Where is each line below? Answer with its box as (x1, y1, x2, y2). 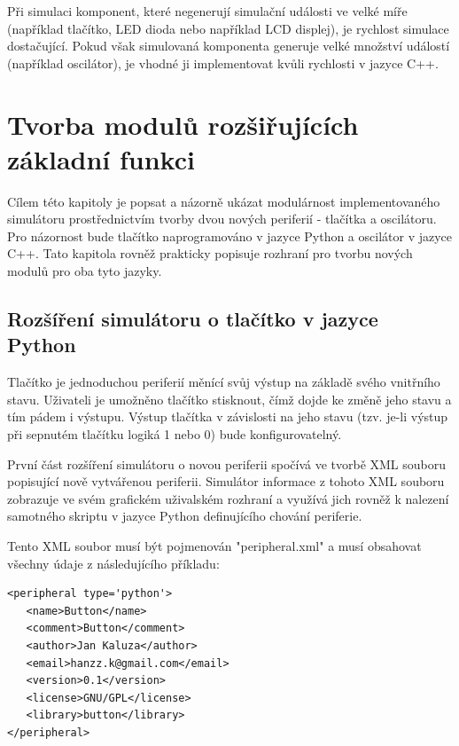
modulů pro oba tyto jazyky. (7, 262, 162, 280)
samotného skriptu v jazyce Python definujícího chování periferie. (7, 506, 362, 525)
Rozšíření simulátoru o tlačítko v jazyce (7, 305, 378, 333)
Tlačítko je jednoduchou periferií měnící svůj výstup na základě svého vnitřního (7, 373, 440, 391)
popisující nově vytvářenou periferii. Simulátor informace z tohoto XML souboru (7, 472, 445, 491)
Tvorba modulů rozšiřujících (7, 106, 359, 142)
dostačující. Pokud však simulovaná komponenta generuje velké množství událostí (7, 36, 450, 55)
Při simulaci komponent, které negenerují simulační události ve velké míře (7, 2, 408, 20)
